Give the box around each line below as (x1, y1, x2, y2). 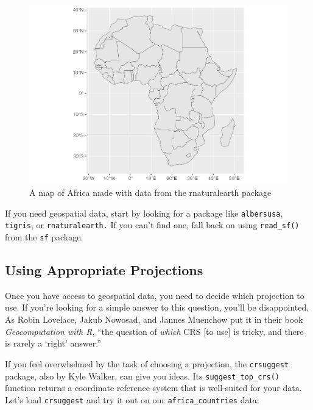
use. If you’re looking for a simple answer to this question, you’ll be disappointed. (5, 301, 309, 314)
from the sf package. (5, 231, 83, 243)
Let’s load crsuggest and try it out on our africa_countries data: (5, 393, 259, 406)
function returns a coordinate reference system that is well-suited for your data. (5, 381, 302, 394)
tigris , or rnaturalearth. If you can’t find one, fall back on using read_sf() (5, 218, 300, 231)
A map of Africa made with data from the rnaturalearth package (29, 186, 272, 199)
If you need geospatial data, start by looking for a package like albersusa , (5, 206, 283, 219)
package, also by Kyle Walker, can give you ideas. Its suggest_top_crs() (5, 369, 280, 382)
